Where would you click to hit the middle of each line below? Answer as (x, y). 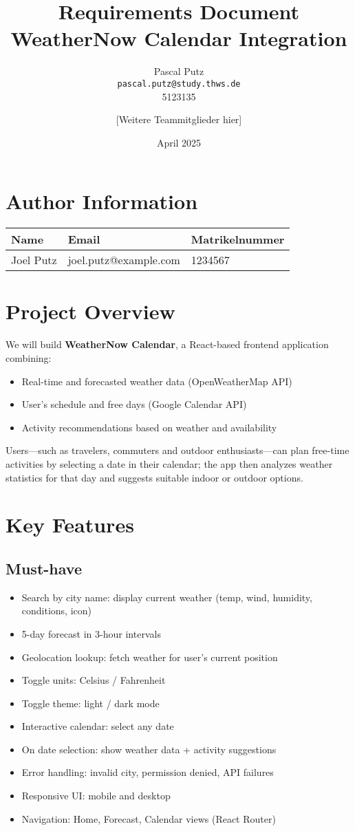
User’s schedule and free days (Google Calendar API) (134, 404)
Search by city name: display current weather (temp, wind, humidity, (167, 597)
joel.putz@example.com (124, 260)
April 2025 (179, 142)
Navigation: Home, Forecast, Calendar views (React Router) (149, 818)
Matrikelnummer (238, 239)
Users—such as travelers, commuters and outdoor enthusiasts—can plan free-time (177, 450)
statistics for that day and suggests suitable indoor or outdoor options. (154, 477)
